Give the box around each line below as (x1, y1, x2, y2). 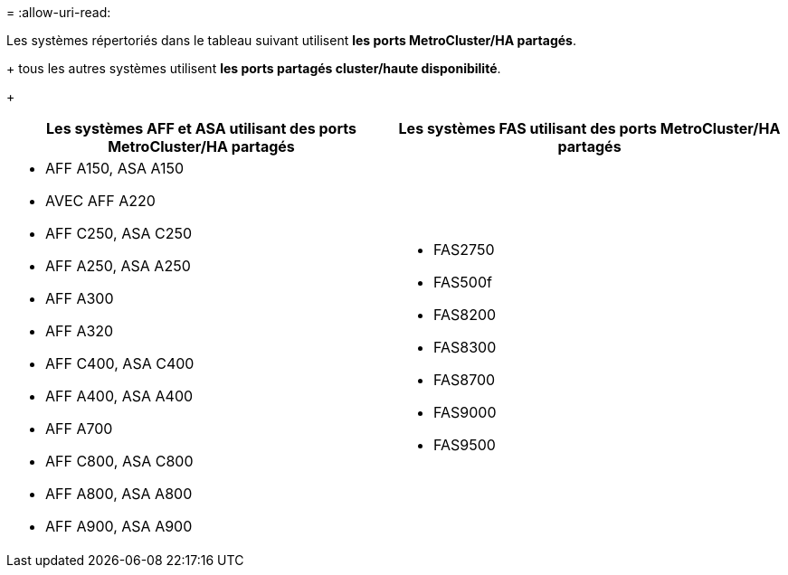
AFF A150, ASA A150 (45, 159, 185, 177)
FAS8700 (433, 371, 496, 389)
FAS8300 (433, 338, 497, 356)
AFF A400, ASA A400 (45, 387, 194, 405)
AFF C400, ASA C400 (45, 354, 195, 372)
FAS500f (433, 273, 492, 291)
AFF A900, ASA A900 (45, 517, 193, 535)
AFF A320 (45, 322, 114, 340)
